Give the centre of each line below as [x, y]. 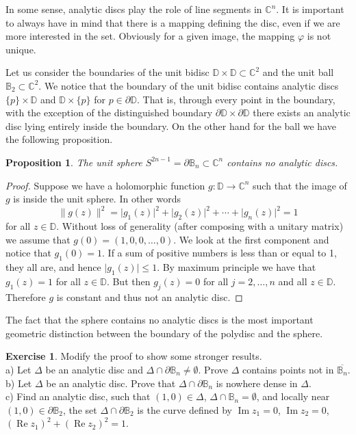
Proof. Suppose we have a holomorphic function [105, 185]
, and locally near [293, 396]
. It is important [310, 9]
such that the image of [300, 185]
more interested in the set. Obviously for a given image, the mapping [150, 36]
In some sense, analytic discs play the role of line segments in [134, 9]
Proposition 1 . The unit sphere [74, 162]
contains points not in [288, 369]
